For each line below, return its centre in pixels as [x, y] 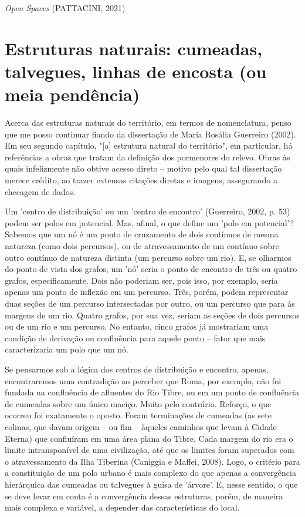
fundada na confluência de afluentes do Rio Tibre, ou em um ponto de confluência [152, 392]
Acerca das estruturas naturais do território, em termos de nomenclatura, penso [148, 122]
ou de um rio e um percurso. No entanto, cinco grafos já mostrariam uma [137, 326]
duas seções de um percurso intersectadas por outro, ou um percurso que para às [150, 303]
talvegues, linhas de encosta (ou [136, 71]
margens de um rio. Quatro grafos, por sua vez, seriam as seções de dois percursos [152, 315]
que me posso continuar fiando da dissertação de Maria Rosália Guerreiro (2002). [150, 134]
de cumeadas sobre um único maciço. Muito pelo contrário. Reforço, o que [138, 403]
